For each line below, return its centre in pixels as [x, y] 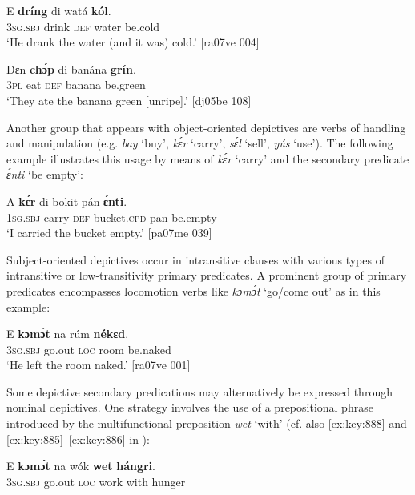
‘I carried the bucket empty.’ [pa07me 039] [109, 233]
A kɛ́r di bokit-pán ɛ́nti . [67, 201]
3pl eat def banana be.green [76, 85]
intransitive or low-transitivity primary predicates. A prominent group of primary [207, 275]
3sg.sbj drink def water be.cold [83, 26]
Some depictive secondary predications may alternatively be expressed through [199, 391]
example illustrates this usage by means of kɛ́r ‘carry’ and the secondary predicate [208, 158]
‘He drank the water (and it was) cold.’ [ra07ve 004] [133, 42]
